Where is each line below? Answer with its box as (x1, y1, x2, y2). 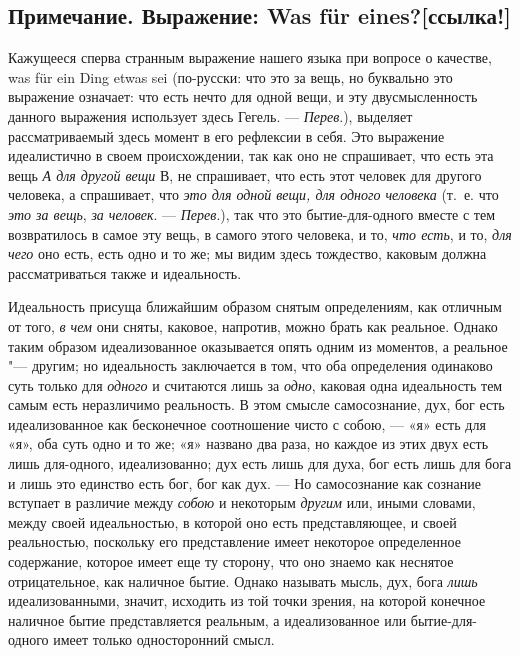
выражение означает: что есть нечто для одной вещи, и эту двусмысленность (8, 86, 478, 107)
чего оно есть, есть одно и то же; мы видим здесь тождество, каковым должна (8, 243, 487, 264)
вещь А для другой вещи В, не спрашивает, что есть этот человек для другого (8, 164, 482, 185)
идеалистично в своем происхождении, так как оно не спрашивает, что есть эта (8, 145, 494, 166)
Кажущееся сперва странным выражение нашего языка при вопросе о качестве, (8, 47, 492, 68)
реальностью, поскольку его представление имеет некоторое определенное (8, 531, 461, 552)
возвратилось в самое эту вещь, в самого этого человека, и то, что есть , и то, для (8, 223, 512, 244)
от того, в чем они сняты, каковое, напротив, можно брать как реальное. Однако (8, 315, 498, 336)
